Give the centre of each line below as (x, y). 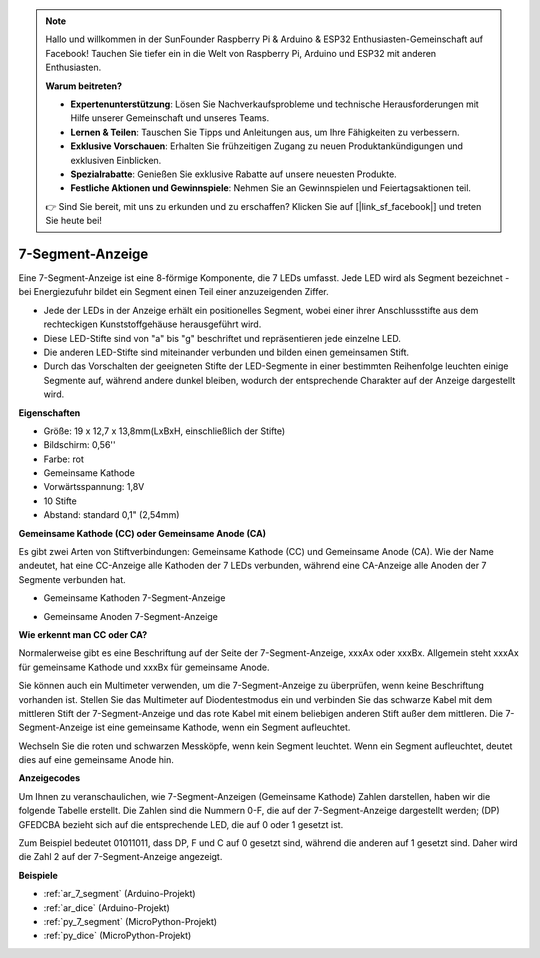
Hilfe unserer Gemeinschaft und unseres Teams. (170, 118)
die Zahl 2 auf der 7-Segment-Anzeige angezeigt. (120, 857)
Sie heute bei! (73, 221)
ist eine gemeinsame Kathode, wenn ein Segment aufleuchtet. (223, 727)
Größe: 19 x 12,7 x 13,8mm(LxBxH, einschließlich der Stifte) (164, 431)
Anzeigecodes (49, 778)
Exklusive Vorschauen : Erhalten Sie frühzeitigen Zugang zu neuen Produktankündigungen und (267, 146)
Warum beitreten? (84, 86)
